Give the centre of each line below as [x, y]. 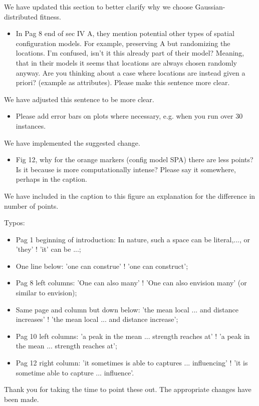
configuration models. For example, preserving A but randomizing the [123, 43]
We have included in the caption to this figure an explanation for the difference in [130, 195]
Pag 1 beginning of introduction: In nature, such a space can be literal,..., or [133, 239]
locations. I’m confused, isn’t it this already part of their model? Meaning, [130, 53]
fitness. [50, 16]
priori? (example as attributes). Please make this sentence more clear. [123, 82]
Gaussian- [210, 7]
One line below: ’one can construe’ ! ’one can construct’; [102, 266]
